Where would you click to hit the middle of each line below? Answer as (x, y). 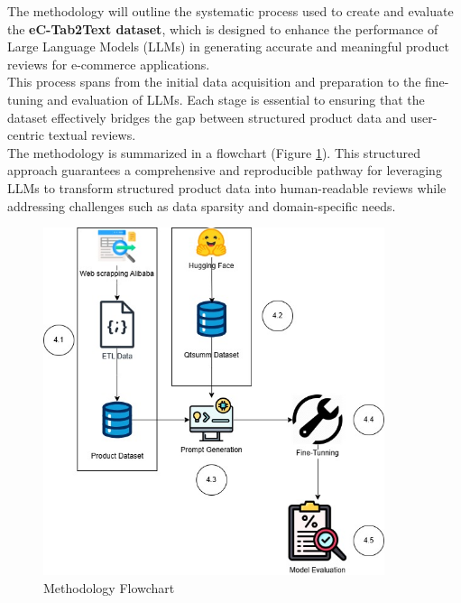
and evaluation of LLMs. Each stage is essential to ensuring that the (236, 99)
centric (26, 135)
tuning (25, 99)
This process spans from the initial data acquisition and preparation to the (214, 82)
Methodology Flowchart (109, 588)
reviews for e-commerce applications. (109, 64)
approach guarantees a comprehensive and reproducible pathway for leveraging (225, 170)
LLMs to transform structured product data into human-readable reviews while (227, 187)
